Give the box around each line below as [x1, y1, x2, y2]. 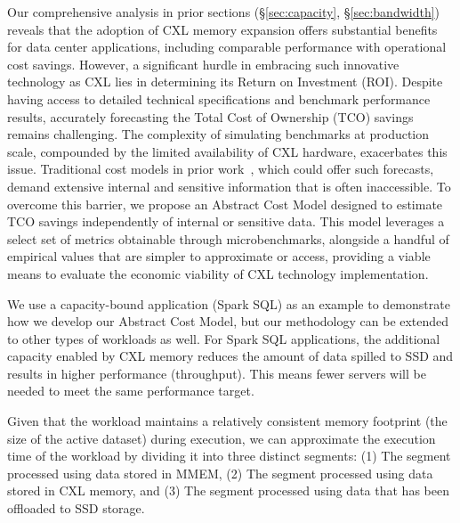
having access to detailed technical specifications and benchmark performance [7, 89, 431, 108]
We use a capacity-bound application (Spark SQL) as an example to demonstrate [7, 294, 450, 313]
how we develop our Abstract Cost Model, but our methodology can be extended [7, 312, 449, 331]
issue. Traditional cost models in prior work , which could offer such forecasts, [7, 159, 434, 178]
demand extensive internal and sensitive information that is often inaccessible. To [7, 176, 451, 195]
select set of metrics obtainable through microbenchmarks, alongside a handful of [7, 229, 449, 248]
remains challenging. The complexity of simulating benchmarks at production [7, 125, 430, 143]
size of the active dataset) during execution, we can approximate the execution [7, 429, 436, 447]
